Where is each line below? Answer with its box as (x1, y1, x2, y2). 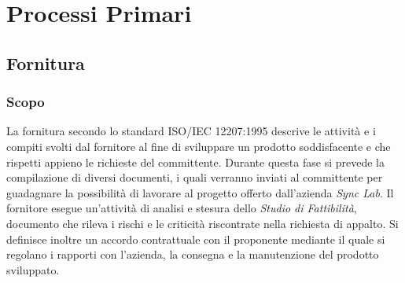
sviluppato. (6, 261, 60, 277)
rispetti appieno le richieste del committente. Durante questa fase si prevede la (6, 153, 385, 170)
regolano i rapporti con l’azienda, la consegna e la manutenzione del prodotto (6, 246, 379, 263)
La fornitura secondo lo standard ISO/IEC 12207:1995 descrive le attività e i (6, 123, 376, 139)
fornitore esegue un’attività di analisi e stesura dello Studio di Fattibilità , (6, 200, 357, 216)
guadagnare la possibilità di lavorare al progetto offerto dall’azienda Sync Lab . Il (6, 184, 394, 200)
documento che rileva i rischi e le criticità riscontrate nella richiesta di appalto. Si (6, 215, 399, 231)
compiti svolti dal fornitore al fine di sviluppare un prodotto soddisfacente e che (6, 138, 391, 154)
